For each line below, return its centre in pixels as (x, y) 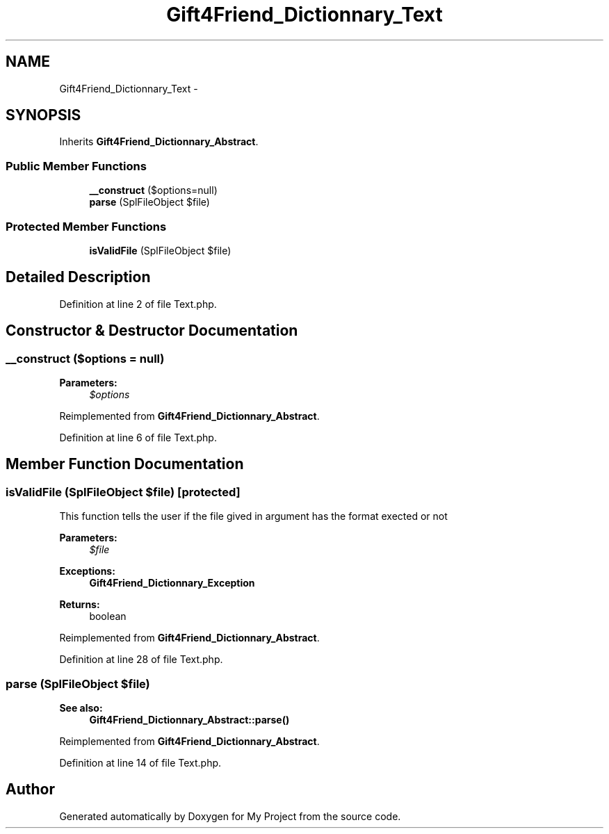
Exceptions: (87, 571)
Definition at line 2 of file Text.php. (138, 304)
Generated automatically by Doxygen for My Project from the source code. (230, 816)
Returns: (80, 605)
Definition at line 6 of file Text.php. (138, 438)
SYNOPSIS (43, 115)
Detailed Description (78, 277)
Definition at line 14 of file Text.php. (140, 762)
